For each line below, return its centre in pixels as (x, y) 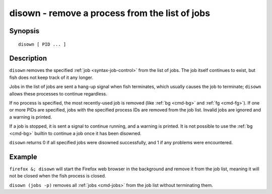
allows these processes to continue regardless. (58, 93)
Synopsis (24, 31)
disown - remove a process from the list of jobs (110, 13)
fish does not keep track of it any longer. (51, 77)
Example (23, 157)
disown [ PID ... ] (42, 44)
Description (28, 59)
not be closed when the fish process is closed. (58, 176)
